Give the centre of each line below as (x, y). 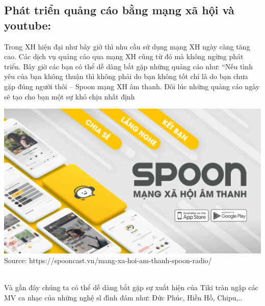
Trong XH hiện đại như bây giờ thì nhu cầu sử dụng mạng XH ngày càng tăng (127, 46)
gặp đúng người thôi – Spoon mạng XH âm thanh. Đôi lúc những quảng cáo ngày (132, 86)
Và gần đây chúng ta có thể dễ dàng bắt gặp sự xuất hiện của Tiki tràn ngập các (131, 287)
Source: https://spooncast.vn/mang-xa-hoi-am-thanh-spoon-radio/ (108, 260)
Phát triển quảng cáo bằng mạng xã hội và (119, 10)
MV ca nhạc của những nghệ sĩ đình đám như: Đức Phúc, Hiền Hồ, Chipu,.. (123, 298)
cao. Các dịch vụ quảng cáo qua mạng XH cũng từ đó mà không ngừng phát (124, 56)
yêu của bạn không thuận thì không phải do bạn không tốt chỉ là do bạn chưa (126, 76)
